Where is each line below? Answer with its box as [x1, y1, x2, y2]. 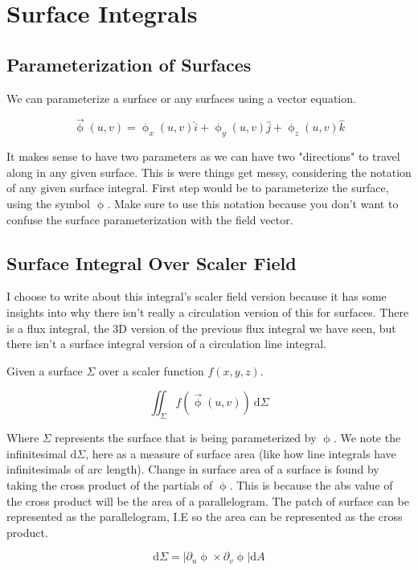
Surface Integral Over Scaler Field [6, 250, 297, 275]
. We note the [333, 429, 401, 446]
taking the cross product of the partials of [6, 476, 213, 493]
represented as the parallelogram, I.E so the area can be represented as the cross [6, 508, 403, 525]
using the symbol [6, 195, 90, 211]
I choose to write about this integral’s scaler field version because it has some [6, 288, 387, 305]
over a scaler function [98, 362, 204, 379]
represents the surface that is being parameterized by [55, 429, 317, 446]
